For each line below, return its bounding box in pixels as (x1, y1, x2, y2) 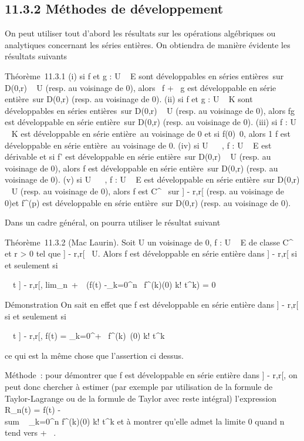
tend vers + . (5, 426, 56, 439)
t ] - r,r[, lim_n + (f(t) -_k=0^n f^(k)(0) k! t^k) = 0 (12, 278, 216, 291)
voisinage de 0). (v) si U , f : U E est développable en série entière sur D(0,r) (5, 173, 300, 186)
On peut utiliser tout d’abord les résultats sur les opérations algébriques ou (5, 27, 276, 39)
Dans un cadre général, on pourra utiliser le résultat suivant (5, 216, 221, 228)
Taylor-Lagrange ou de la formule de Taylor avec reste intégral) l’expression (5, 392, 277, 404)
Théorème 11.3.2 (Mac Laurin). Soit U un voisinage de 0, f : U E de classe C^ (5, 235, 293, 248)
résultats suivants (5, 50, 67, 62)
